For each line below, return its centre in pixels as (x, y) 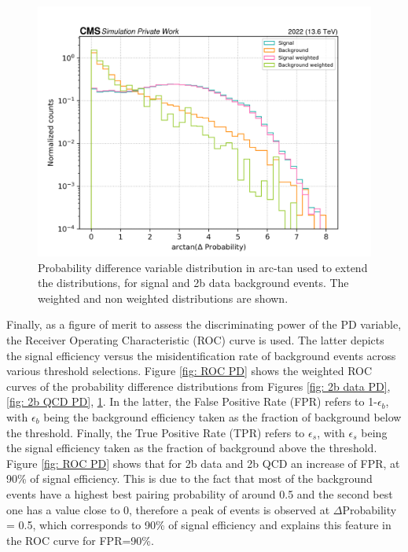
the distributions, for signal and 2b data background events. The (193, 283)
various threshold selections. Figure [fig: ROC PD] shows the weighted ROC (189, 371)
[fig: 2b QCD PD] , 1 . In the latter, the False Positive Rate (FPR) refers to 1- (192, 401)
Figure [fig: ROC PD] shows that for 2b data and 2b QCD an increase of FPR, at (203, 463)
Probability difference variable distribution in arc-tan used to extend (203, 267)
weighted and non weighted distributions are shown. (163, 298)
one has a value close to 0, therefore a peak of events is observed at (168, 509)
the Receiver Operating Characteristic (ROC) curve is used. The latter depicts (195, 339)
